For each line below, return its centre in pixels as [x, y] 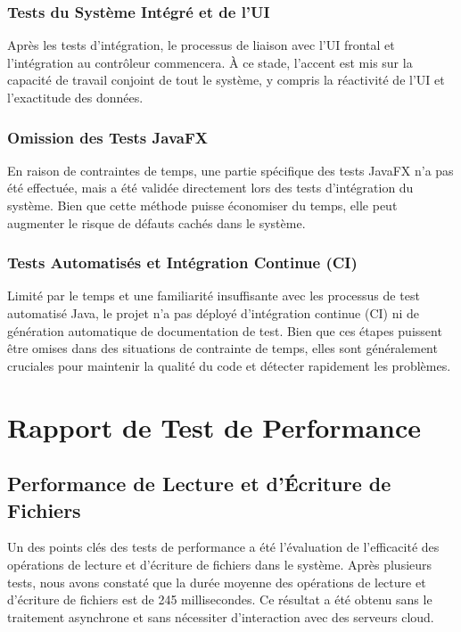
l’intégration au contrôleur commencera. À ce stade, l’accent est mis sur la [210, 62]
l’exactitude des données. [75, 97]
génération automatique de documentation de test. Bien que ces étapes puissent [225, 330]
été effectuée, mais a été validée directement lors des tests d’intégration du [210, 188]
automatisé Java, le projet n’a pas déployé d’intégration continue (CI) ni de [214, 313]
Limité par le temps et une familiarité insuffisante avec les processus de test [214, 295]
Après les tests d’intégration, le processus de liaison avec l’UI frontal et [201, 45]
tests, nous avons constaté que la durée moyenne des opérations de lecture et [217, 582]
